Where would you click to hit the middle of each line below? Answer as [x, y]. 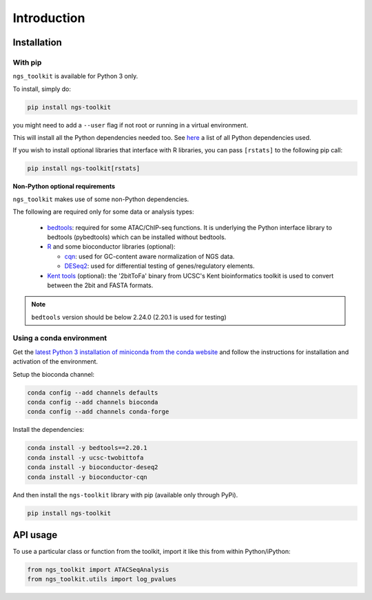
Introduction [49, 18]
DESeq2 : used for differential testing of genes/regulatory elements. [159, 266]
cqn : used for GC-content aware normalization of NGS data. [149, 256]
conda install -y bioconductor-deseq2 [93, 467]
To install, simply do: [42, 89]
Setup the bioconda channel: [54, 374]
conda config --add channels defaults [93, 392]
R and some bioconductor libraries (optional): [111, 247]
